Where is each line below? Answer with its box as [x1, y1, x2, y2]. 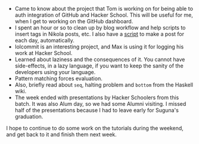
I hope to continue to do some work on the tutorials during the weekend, [6, 125, 184, 131]
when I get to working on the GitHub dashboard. [14, 18, 133, 24]
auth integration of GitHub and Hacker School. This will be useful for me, [14, 11, 194, 19]
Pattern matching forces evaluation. [14, 75, 102, 82]
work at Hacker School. [14, 50, 73, 56]
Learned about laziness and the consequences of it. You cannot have [14, 56, 185, 63]
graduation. [14, 113, 43, 120]
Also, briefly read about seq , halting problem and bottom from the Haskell [14, 81, 194, 88]
